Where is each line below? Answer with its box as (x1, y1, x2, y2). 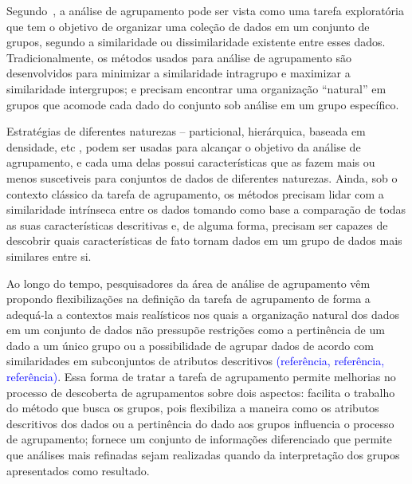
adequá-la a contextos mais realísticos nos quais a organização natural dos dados (6, 305, 400, 322)
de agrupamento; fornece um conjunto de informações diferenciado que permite (6, 431, 392, 447)
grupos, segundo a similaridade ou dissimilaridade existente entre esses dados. (6, 33, 386, 50)
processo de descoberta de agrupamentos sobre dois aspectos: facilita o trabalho (6, 384, 395, 400)
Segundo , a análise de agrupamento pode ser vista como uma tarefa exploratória (6, 2, 404, 18)
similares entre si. (6, 247, 92, 264)
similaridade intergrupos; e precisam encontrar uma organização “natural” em (6, 80, 386, 96)
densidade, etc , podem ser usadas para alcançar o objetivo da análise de (6, 138, 361, 155)
